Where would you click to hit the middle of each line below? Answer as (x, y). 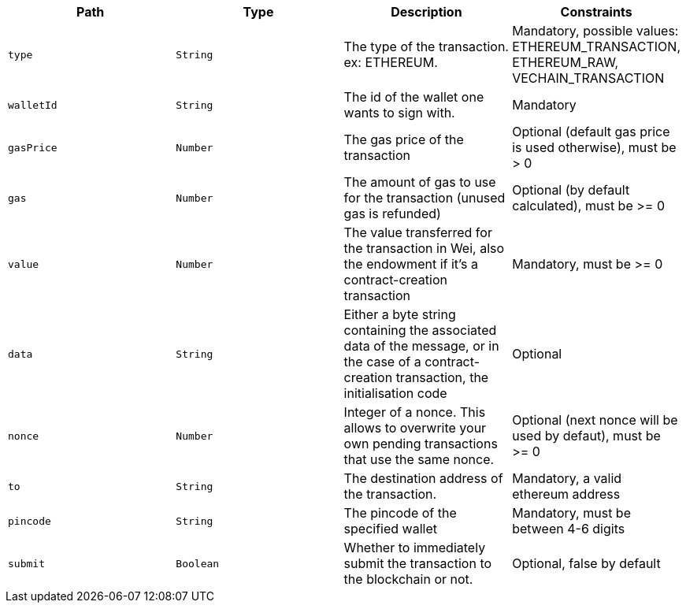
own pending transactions (421, 444)
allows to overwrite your (415, 428)
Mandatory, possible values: (595, 31)
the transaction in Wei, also (424, 248)
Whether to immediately (415, 548)
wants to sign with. (399, 113)
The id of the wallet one (414, 97)
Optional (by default (571, 190)
